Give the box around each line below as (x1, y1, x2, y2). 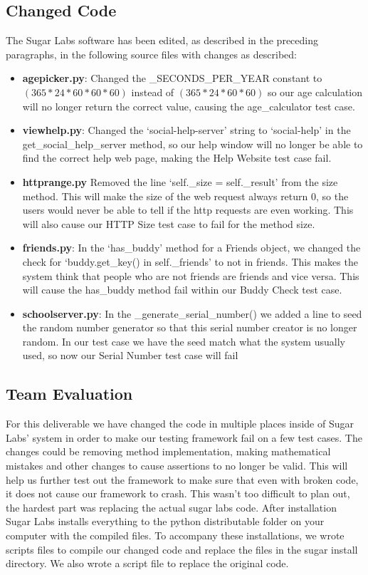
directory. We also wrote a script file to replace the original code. (6, 556, 289, 571)
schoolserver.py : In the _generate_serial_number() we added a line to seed (22, 306, 362, 321)
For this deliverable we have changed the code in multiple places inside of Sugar (6, 416, 354, 431)
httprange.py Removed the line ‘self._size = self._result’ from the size (22, 174, 338, 189)
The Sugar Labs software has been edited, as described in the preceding (6, 33, 318, 48)
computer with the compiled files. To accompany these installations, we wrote (6, 528, 345, 543)
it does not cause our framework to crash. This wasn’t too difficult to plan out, (6, 486, 350, 501)
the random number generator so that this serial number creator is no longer (22, 320, 357, 335)
